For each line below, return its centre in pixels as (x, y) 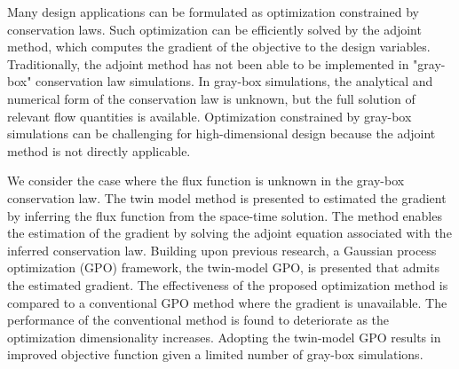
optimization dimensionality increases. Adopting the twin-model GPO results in (224, 337)
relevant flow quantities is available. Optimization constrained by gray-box (210, 116)
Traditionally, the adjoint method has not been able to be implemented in (208, 63)
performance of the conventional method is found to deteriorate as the (198, 320)
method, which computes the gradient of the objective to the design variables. (219, 47)
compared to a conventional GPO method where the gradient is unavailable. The (227, 302)
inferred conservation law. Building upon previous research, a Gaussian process (222, 250)
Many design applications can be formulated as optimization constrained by (213, 12)
